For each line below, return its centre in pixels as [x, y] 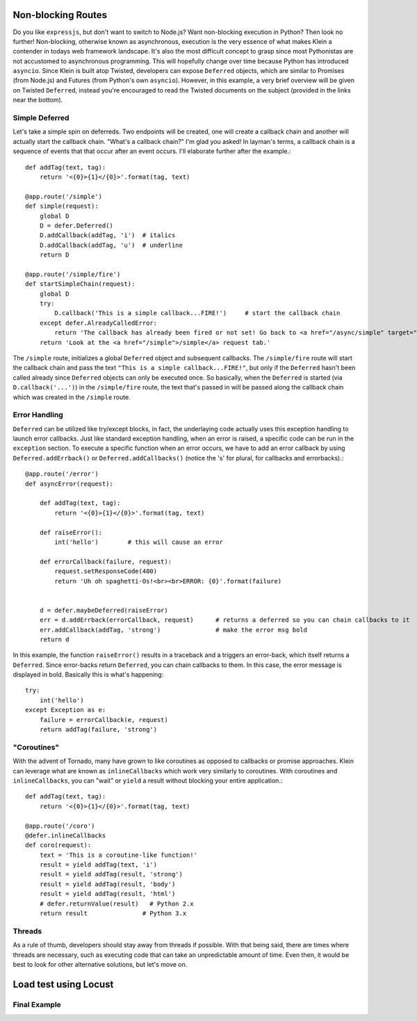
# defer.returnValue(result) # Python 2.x [116, 903]
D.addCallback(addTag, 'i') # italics [107, 235]
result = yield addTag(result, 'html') [107, 894]
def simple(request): [62, 206]
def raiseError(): [71, 532]
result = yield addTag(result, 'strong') [111, 874]
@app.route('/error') [62, 474]
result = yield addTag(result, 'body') [107, 884]
